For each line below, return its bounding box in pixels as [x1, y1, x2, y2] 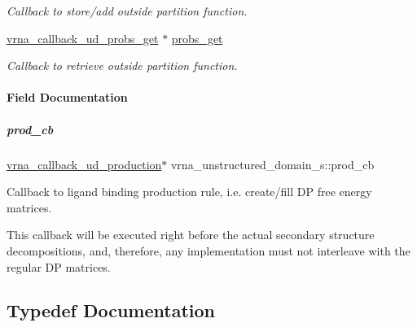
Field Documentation [7, 89, 128, 106]
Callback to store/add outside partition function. [7, 2, 248, 19]
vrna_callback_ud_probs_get [7, 29, 159, 46]
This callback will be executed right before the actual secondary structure [7, 226, 375, 243]
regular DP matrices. [7, 258, 111, 275]
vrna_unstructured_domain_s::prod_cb [170, 155, 375, 172]
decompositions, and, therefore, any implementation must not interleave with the [7, 242, 410, 259]
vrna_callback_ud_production [7, 155, 162, 172]
